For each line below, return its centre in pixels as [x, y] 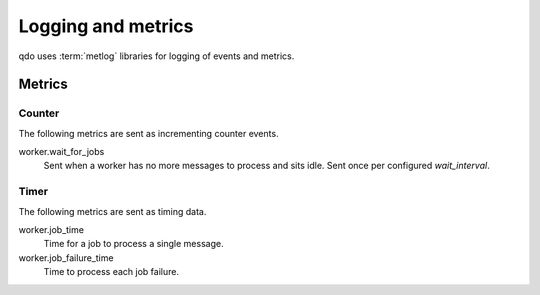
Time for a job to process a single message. [133, 244]
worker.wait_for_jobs [61, 152]
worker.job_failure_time [66, 257]
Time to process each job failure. [111, 272]
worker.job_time [51, 230]
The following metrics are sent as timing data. [112, 211]
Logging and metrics [106, 26]
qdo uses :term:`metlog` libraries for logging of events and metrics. [156, 56]
